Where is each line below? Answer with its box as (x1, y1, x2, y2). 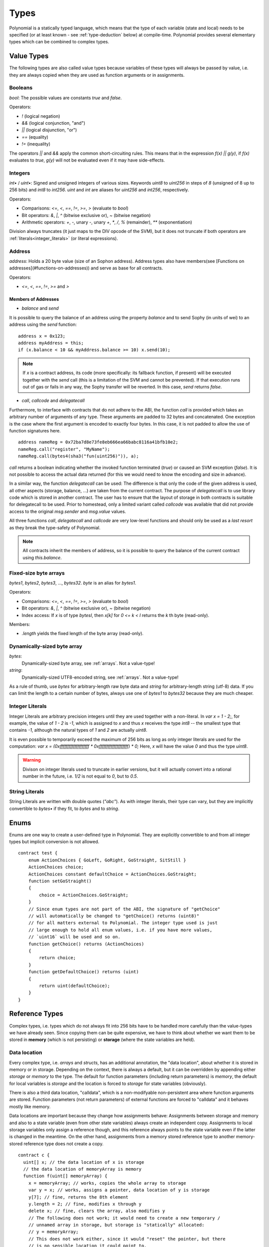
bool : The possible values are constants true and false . (9, 95, 122, 101)
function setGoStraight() (28, 878, 92, 884)
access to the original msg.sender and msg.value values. (9, 508, 127, 514)
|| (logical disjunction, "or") (21, 127, 77, 133)
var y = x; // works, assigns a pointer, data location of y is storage (28, 1187, 210, 1193)
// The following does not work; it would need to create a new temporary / (28, 1215, 221, 1221)
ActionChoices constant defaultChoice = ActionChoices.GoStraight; (28, 871, 197, 877)
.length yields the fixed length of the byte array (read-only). (21, 630, 144, 636)
